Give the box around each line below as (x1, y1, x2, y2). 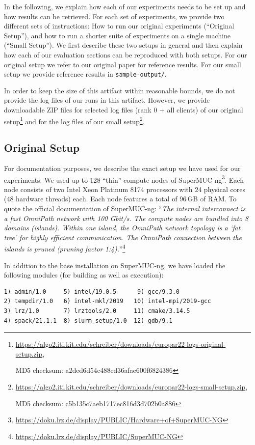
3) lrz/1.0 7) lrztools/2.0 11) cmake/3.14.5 (4, 307, 190, 315)
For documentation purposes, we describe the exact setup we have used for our (4, 163, 241, 173)
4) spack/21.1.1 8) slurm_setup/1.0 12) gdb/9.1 (4, 317, 173, 324)
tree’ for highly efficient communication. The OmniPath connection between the (4, 232, 242, 242)
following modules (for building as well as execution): (4, 270, 164, 280)
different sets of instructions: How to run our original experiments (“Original (4, 21, 234, 31)
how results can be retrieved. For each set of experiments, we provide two (4, 11, 225, 21)
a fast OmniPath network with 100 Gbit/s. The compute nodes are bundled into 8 (4, 213, 249, 223)
